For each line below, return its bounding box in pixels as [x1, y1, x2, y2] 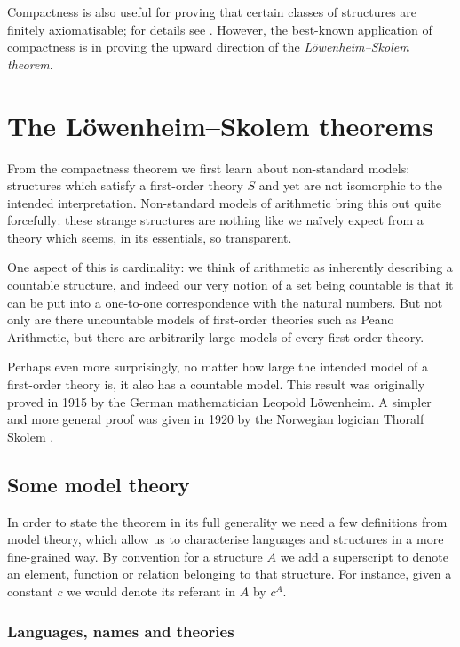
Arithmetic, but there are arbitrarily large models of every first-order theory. [7, 327, 424, 346]
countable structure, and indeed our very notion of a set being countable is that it [7, 276, 454, 294]
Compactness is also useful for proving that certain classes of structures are [7, 3, 417, 20]
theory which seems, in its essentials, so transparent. [7, 228, 292, 246]
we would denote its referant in [67, 581, 236, 600]
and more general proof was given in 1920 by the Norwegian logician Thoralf [7, 410, 424, 428]
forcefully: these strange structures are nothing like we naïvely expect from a [7, 211, 424, 229]
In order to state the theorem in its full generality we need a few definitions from [7, 512, 448, 531]
